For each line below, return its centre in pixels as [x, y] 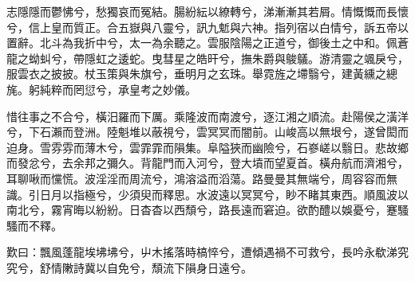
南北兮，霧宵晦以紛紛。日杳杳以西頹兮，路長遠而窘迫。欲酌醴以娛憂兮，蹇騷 [207, 210]
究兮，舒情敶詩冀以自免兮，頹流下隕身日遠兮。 [129, 267]
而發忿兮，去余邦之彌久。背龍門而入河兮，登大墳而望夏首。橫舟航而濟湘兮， [207, 163]
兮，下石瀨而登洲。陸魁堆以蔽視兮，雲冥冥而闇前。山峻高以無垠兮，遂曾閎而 [207, 132]
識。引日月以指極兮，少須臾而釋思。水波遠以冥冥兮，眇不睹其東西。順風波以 [207, 194]
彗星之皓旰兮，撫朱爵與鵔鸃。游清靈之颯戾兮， [285, 58]
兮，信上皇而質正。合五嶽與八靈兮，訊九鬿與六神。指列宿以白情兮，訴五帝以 [207, 27]
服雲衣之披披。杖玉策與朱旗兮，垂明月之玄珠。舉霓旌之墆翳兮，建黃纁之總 [202, 74]
